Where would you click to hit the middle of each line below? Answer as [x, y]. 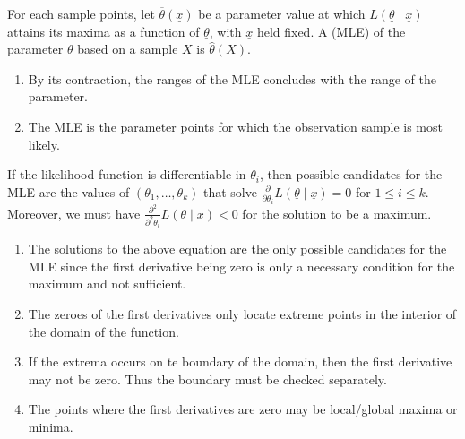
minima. [51, 427]
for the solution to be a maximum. [337, 213]
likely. [44, 144]
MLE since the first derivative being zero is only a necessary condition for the [241, 266]
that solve [230, 191]
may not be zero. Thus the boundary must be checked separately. [207, 379]
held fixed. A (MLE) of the [331, 31]
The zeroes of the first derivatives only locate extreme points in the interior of [242, 314]
